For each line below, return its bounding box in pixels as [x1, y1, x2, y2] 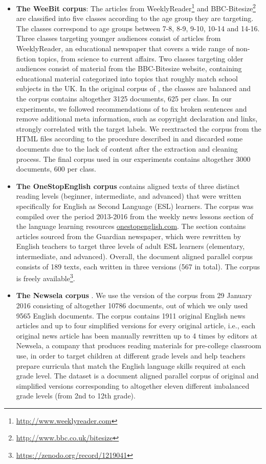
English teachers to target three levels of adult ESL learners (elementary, [16, 241, 245, 251]
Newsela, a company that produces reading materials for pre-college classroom [16, 340, 261, 351]
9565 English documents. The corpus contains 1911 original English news [16, 310, 246, 321]
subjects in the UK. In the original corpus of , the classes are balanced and [16, 83, 251, 94]
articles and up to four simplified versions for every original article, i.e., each [16, 320, 256, 331]
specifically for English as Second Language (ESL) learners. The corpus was [16, 200, 254, 211]
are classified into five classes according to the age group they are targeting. [16, 13, 254, 24]
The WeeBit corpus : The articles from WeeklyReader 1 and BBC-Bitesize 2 [16, 2, 256, 13]
